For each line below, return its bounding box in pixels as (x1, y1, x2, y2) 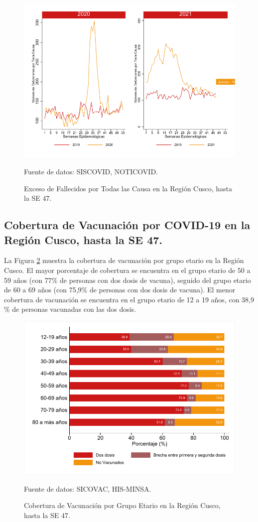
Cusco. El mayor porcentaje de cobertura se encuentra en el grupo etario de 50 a (4, 264, 251, 275)
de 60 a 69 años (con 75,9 (4, 284, 82, 295)
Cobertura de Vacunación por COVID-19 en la (4, 217, 251, 233)
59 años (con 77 (4, 274, 52, 285)
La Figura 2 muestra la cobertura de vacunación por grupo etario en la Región (4, 255, 244, 265)
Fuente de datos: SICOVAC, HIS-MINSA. (24, 483, 151, 494)
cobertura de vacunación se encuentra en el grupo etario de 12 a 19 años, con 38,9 (4, 294, 254, 304)
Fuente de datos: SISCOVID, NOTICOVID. (24, 166, 158, 176)
